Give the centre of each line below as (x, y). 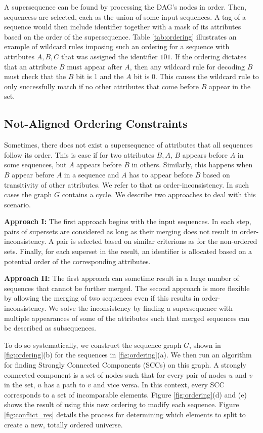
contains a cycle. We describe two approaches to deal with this (159, 194)
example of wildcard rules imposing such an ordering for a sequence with (117, 46)
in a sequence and (92, 174)
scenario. (18, 204)
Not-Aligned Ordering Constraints (96, 123)
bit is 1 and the (100, 76)
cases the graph (28, 194)
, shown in (205, 345)
